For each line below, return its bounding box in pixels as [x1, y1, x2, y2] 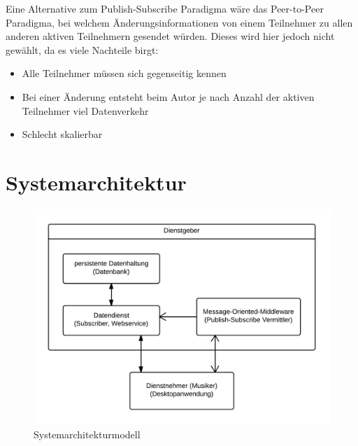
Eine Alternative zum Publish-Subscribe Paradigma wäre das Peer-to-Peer [6, 1, 324, 15]
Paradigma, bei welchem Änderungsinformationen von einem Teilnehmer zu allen [6, 15, 353, 29]
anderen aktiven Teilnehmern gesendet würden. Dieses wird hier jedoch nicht [6, 29, 335, 43]
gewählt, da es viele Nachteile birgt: [6, 42, 159, 57]
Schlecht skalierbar [22, 127, 103, 141]
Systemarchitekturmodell [34, 426, 141, 441]
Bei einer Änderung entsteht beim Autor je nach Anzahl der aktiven [22, 89, 315, 104]
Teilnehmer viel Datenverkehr [22, 103, 149, 118]
